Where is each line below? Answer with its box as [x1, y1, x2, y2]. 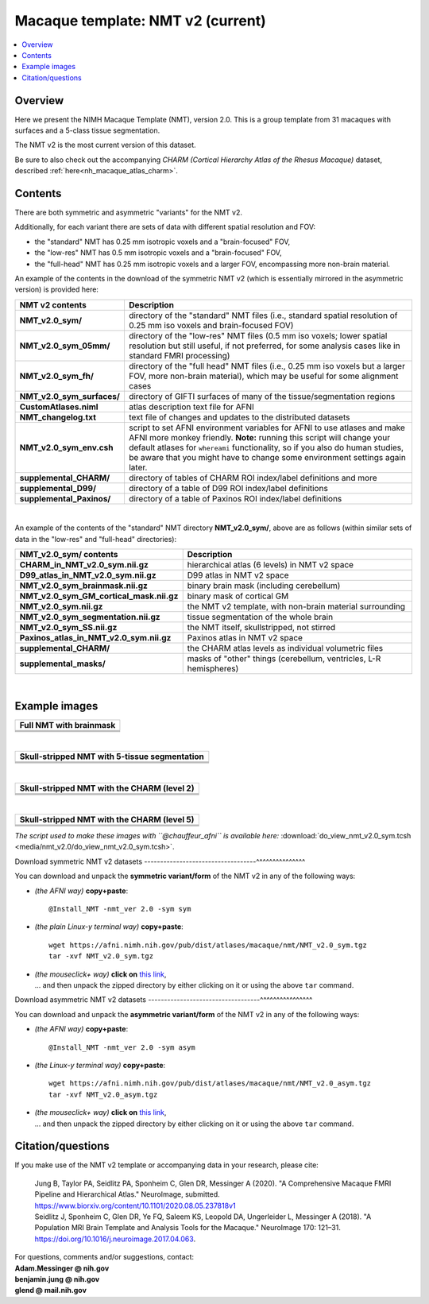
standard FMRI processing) [128, 350, 230, 361]
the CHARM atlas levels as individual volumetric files [187, 643, 384, 653]
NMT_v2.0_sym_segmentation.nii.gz [19, 612, 160, 622]
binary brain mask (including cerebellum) [187, 580, 341, 591]
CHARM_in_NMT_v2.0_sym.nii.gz [19, 559, 149, 570]
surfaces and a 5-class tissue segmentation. [14, 126, 160, 135]
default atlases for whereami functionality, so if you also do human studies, [128, 442, 404, 453]
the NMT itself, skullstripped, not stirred [187, 622, 336, 633]
